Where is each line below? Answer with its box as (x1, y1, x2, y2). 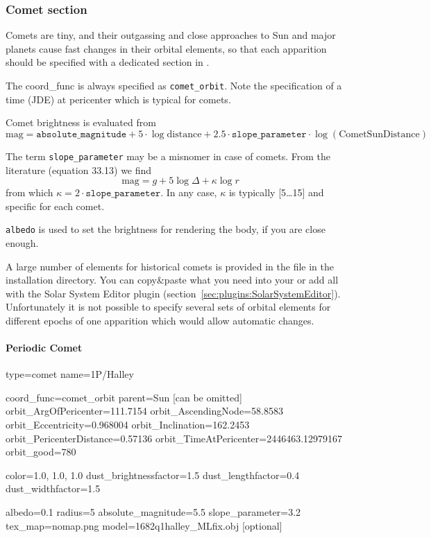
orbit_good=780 (6, 444, 76, 459)
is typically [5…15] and (228, 185, 324, 200)
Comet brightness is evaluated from (6, 115, 156, 130)
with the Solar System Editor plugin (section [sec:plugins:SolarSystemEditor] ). (6, 286, 341, 300)
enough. (6, 235, 39, 250)
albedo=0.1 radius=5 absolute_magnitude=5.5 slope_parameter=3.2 (6, 505, 301, 519)
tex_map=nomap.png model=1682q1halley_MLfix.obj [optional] (6, 518, 282, 532)
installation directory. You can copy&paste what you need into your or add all (6, 272, 339, 287)
